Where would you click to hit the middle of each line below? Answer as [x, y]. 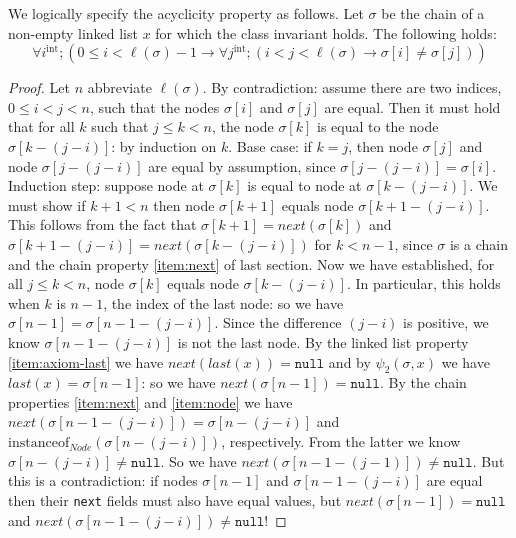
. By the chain [423, 382]
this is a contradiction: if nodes [103, 480]
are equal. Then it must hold [412, 106]
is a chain [478, 243]
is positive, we [446, 322]
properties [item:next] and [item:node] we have [150, 401]
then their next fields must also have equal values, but [175, 499]
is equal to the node [378, 126]
